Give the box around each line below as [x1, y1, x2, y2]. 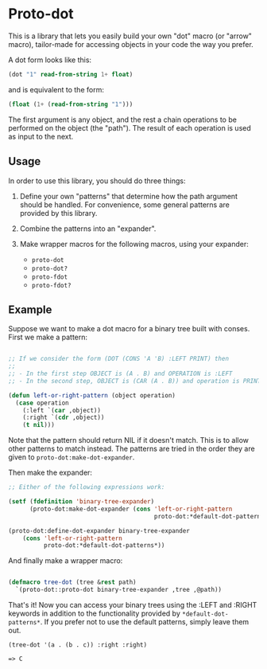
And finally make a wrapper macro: [8, 556, 123, 565]
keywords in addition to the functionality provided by [8, 608, 181, 618]
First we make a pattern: [8, 332, 88, 342]
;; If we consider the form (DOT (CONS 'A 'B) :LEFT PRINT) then [8, 355, 229, 363]
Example [8, 303, 52, 316]
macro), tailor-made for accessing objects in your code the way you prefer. [8, 39, 254, 49]
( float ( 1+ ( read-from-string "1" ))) [8, 100, 133, 108]
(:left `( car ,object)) [22, 406, 102, 414]
